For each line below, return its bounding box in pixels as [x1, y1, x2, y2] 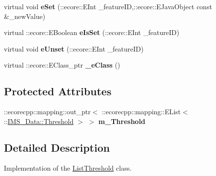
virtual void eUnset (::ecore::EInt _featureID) [4, 43, 144, 53]
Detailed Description [4, 140, 110, 155]
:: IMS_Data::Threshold [4, 116, 74, 126]
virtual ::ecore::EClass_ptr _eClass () [4, 60, 120, 70]
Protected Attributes [4, 84, 112, 99]
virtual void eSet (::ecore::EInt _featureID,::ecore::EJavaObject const [4, 1, 212, 11]
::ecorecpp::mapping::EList [101, 106, 181, 117]
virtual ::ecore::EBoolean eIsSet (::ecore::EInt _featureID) [4, 27, 180, 37]
